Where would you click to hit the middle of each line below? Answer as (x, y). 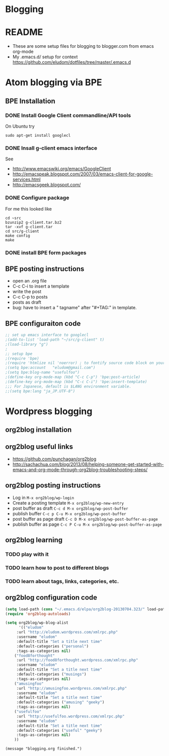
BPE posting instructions (45, 269)
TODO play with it (27, 554)
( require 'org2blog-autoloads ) (38, 614)
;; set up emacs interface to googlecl (47, 335)
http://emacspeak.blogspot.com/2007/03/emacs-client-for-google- (83, 174)
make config (18, 235)
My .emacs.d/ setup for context (45, 57)
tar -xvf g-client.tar (29, 227)
